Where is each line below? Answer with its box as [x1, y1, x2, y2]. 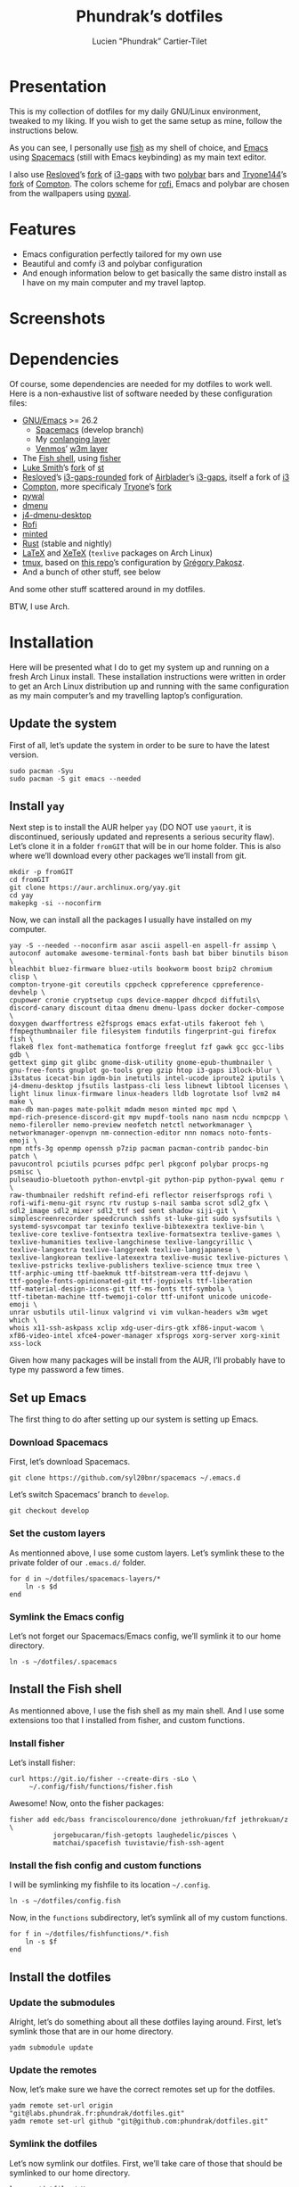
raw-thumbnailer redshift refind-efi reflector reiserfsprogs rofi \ [9, 1191, 273, 1201]
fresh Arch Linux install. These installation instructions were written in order [9, 671, 287, 681]
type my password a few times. [9, 1365, 125, 1375]
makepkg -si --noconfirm [9, 899, 101, 908]
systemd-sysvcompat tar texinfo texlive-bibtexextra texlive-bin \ [9, 1222, 265, 1232]
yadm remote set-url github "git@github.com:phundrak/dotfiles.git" [9, 2117, 269, 2126]
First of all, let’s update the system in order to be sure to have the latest [9, 739, 270, 750]
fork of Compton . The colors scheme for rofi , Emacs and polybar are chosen [9, 178, 290, 189]
